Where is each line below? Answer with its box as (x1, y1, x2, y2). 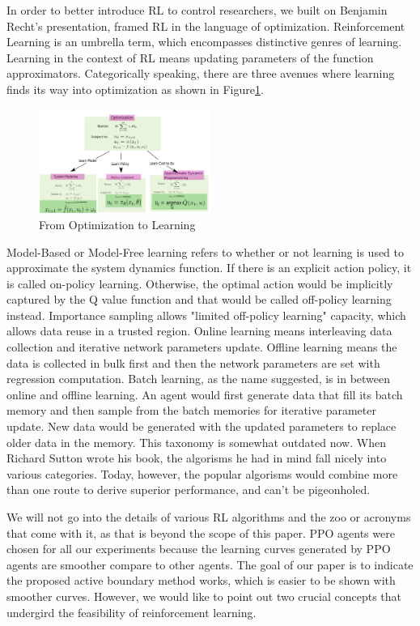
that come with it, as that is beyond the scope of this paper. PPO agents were (6, 524, 395, 541)
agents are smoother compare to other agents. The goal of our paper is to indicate (6, 556, 414, 573)
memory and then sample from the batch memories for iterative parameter (6, 402, 376, 419)
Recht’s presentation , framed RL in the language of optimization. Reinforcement (6, 17, 405, 34)
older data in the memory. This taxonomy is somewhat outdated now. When (6, 433, 386, 450)
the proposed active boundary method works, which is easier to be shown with (6, 572, 396, 589)
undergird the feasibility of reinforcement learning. (6, 603, 257, 620)
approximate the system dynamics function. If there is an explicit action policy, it (6, 259, 412, 276)
